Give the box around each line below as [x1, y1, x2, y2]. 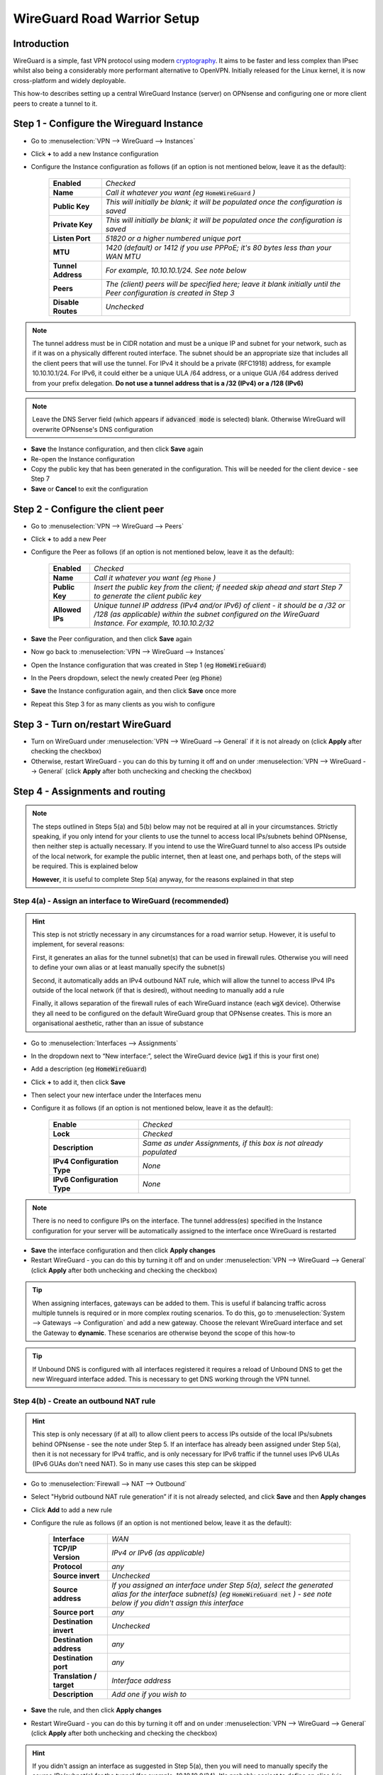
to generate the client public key [93, 591, 201, 601]
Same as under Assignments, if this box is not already [142, 1138, 323, 1148]
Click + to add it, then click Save [30, 1078, 126, 1086]
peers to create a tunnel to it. [13, 99, 98, 108]
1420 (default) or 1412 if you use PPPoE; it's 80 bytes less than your [105, 242, 332, 252]
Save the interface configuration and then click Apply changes [30, 1246, 216, 1255]
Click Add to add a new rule [30, 1505, 113, 1514]
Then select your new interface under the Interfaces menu [30, 1091, 201, 1100]
